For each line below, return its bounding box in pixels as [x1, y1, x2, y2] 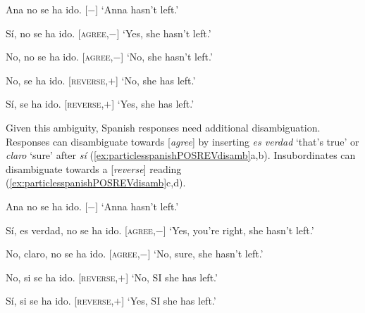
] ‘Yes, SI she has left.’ [121, 293, 216, 308]
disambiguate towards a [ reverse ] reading [6, 161, 182, 176]
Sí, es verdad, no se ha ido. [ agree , [6, 222, 156, 237]
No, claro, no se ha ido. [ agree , [6, 246, 140, 261]
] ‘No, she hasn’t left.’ [120, 49, 213, 64]
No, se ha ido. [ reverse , [6, 72, 109, 87]
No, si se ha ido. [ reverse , [6, 269, 118, 284]
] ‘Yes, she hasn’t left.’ [116, 25, 211, 40]
